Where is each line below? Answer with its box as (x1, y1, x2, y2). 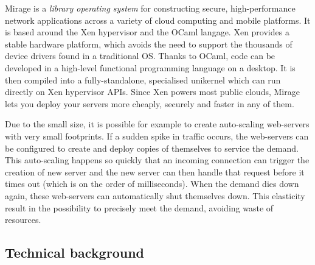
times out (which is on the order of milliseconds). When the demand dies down (5, 177, 299, 190)
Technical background (5, 243, 144, 262)
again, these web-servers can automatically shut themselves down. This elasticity (5, 189, 305, 202)
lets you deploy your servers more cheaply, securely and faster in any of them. (5, 97, 294, 110)
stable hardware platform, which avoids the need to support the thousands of (5, 37, 292, 50)
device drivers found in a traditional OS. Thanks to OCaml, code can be (5, 49, 275, 62)
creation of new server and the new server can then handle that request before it (5, 165, 305, 178)
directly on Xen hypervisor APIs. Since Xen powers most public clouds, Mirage (5, 85, 300, 98)
